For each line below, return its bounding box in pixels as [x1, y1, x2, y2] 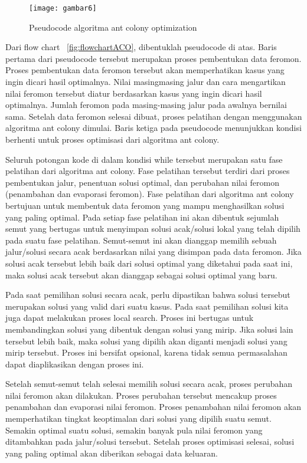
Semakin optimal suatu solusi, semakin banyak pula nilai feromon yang [5, 423, 263, 436]
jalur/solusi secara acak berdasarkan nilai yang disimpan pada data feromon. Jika [5, 245, 302, 258]
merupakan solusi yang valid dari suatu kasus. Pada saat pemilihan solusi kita [5, 300, 289, 312]
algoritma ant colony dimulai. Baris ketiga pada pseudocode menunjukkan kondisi [5, 122, 302, 134]
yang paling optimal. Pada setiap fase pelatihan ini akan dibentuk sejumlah [5, 211, 279, 223]
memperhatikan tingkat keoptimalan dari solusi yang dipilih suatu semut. [5, 412, 272, 425]
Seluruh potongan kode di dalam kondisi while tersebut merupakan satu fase [5, 153, 283, 165]
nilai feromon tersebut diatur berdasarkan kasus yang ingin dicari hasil [5, 87, 262, 99]
